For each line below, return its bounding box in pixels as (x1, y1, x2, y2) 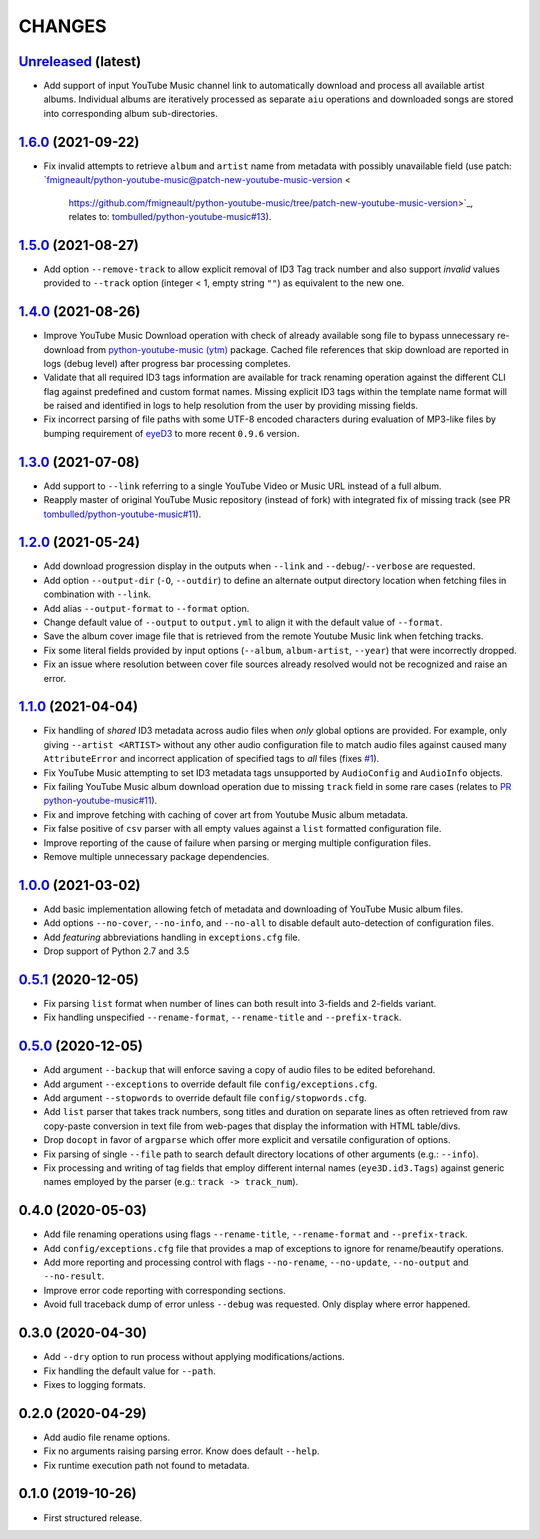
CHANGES (18, 15, 107, 37)
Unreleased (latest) (18, 53, 142, 70)
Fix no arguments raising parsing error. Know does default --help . (43, 1445, 320, 1457)
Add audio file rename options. (43, 1431, 170, 1443)
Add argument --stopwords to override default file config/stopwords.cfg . (43, 1092, 367, 1104)
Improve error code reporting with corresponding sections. (43, 1284, 286, 1296)
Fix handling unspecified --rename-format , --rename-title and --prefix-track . (43, 1011, 402, 1024)
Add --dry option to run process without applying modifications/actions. (43, 1351, 345, 1363)
